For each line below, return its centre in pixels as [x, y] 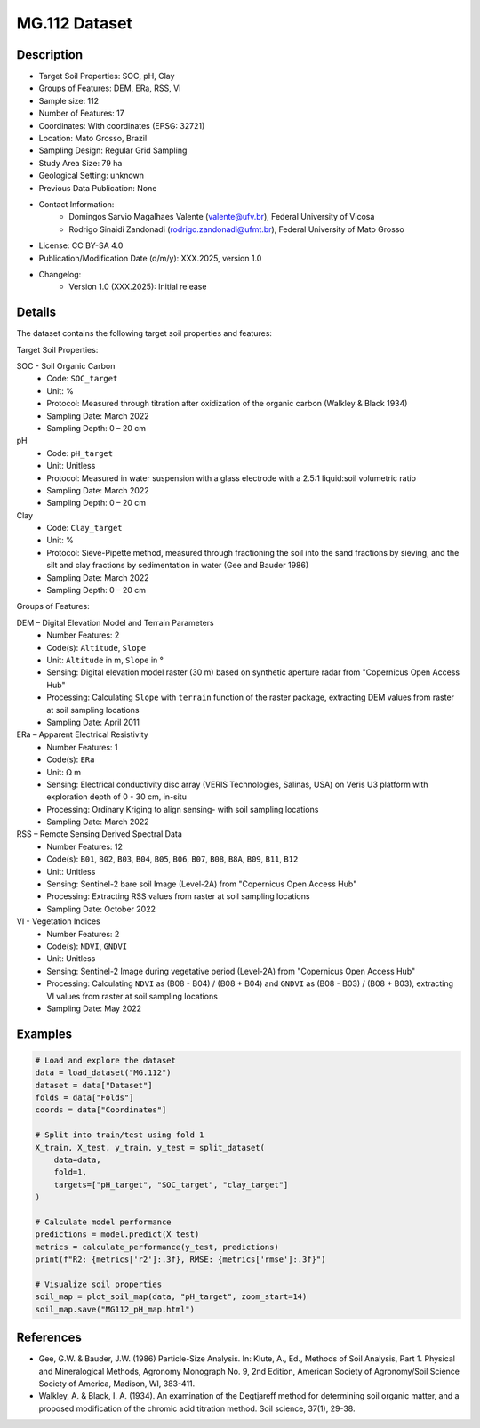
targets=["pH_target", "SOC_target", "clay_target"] [171, 1184]
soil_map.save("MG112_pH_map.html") [115, 1309]
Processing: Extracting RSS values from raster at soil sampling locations [178, 896]
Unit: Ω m [64, 772]
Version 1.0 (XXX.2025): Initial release [138, 287]
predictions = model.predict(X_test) [117, 1235]
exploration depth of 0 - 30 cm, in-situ [116, 797]
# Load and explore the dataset [106, 1060]
